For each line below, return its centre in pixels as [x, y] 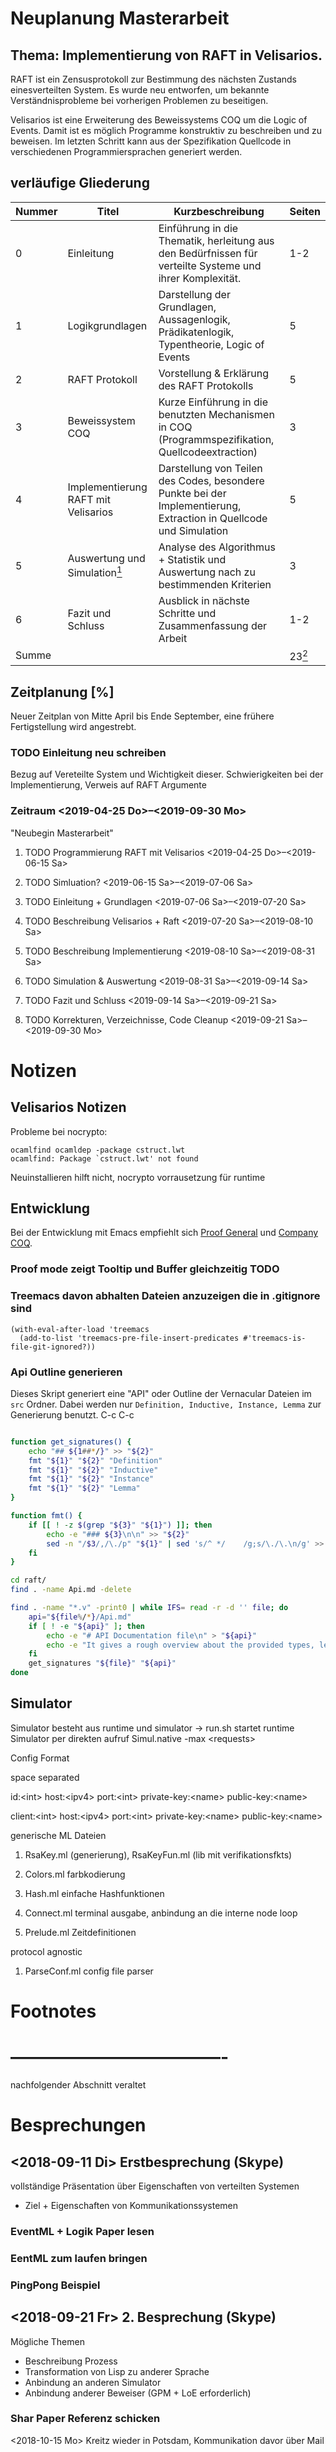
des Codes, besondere [211, 480]
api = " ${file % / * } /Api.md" [80, 1617]
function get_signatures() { [71, 1442]
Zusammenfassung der [213, 625]
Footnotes [53, 2011]
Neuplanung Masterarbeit [120, 18]
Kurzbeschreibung [219, 211]
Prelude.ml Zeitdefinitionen [80, 1932]
